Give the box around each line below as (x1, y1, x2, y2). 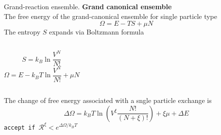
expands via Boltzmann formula (49, 27, 144, 37)
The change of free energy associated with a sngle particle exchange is (4, 95, 212, 105)
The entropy (4, 27, 41, 37)
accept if (4, 124, 35, 131)
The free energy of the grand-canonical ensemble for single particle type (4, 11, 217, 21)
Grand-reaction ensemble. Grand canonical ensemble (4, 1, 172, 11)
